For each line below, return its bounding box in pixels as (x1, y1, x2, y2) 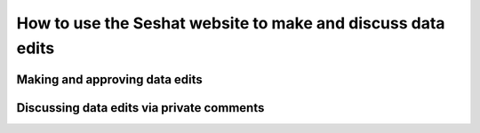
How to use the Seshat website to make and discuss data (16, 13, 445, 33)
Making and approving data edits (16, 72, 204, 87)
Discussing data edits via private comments (16, 100, 265, 115)
